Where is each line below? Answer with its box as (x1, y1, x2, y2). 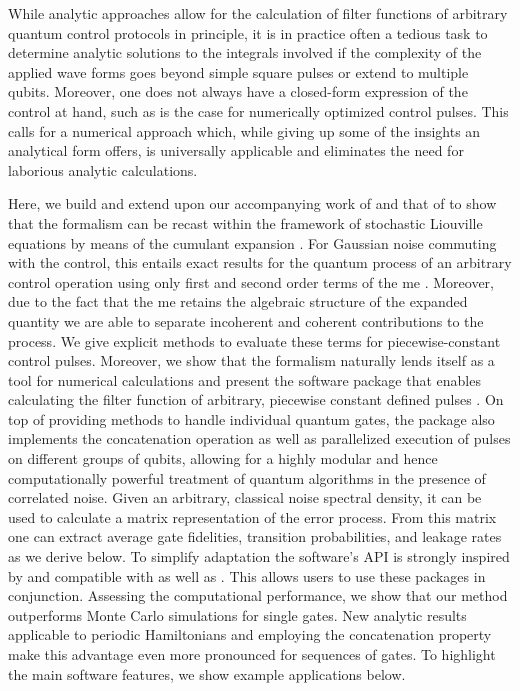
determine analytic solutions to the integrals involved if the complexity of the (8, 42, 482, 63)
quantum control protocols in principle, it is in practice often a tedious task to (8, 22, 488, 43)
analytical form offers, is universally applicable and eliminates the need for (8, 140, 464, 161)
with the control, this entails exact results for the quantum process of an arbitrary (8, 252, 512, 273)
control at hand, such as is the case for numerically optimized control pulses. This (8, 100, 509, 121)
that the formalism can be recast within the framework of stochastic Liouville (8, 212, 483, 233)
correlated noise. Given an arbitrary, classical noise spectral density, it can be (8, 487, 482, 508)
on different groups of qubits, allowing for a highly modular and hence (8, 448, 438, 469)
